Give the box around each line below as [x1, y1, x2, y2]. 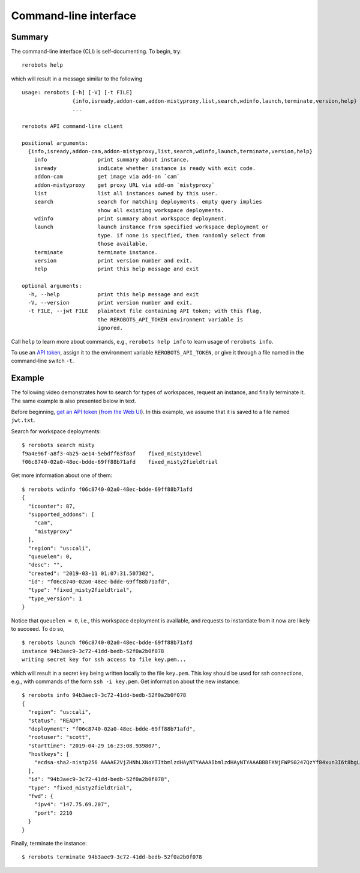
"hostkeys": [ [28, 751, 70, 758]
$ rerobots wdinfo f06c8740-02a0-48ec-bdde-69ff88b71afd [22, 485, 193, 493]
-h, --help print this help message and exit [28, 291, 199, 297]
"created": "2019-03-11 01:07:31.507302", [28, 570, 155, 577]
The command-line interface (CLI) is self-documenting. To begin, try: [11, 48, 182, 55]
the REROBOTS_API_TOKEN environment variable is [97, 316, 244, 323]
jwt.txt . [11, 416, 35, 424]
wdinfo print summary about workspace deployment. [34, 215, 227, 222]
